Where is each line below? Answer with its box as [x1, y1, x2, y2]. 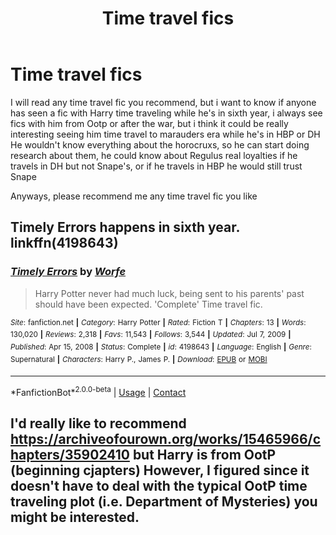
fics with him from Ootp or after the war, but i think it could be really [10, 117, 289, 129]
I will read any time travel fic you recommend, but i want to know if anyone [10, 96, 317, 108]
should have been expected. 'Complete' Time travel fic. [34, 298, 263, 310]
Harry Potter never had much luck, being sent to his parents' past [34, 287, 305, 299]
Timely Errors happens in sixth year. [10, 219, 240, 236]
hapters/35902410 [10, 447, 130, 464]
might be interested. [10, 509, 140, 526]
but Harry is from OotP [132, 447, 277, 464]
